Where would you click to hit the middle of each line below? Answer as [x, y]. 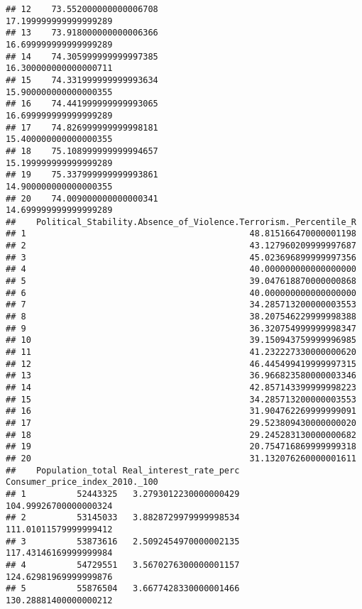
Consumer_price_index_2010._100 [82, 482]
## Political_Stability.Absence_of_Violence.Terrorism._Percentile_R [181, 222]
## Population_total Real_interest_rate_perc [123, 470]
